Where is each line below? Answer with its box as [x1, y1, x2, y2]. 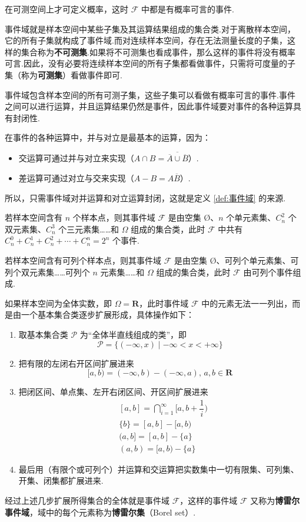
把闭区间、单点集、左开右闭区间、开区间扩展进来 [18, 385, 208, 398]
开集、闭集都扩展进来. [18, 474, 104, 487]
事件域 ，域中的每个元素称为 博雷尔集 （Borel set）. [5, 506, 196, 518]
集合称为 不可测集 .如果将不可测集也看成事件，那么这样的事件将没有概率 [21, 45, 295, 58]
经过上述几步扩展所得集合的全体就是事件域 [5, 494, 169, 507]
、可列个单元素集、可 [216, 254, 299, 266]
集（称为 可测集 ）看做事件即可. [5, 68, 122, 81]
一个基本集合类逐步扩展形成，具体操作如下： [21, 308, 194, 321]
